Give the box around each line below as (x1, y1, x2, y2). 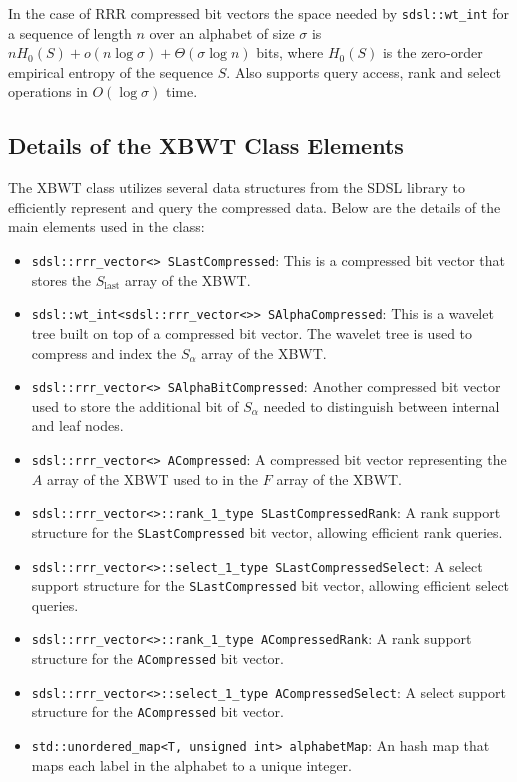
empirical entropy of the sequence (8, 61, 214, 82)
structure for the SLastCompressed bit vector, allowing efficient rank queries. (31, 521, 503, 542)
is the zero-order (382, 42, 483, 63)
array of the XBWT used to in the (46, 468, 259, 489)
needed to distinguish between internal (263, 395, 500, 416)
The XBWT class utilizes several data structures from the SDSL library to (8, 177, 466, 198)
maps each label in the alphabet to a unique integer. (31, 754, 352, 775)
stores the (31, 269, 92, 290)
